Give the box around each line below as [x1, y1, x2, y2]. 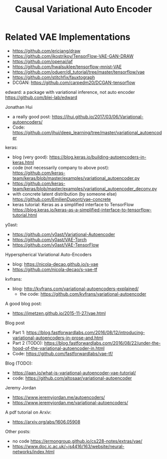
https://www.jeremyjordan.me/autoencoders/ [12, 394, 105, 400]
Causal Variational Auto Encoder [14, 3, 153, 15]
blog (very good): [12, 154, 48, 160]
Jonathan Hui [5, 104, 33, 110]
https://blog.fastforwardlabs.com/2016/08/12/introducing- [26, 329, 145, 335]
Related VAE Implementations [5, 31, 131, 43]
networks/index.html [12, 449, 55, 455]
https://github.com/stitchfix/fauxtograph [12, 74, 95, 80]
